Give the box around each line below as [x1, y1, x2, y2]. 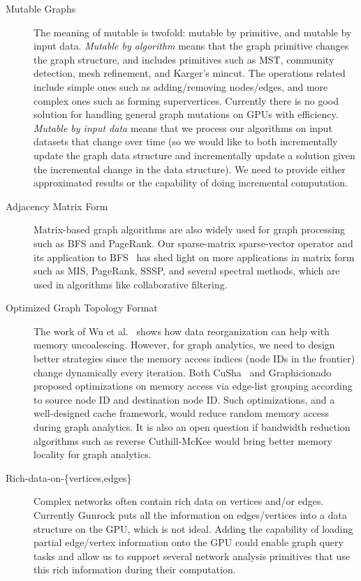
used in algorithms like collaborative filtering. [34, 277, 228, 291]
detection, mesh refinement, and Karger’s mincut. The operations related [34, 66, 346, 80]
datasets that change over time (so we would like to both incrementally [34, 134, 338, 149]
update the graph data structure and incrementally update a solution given [34, 147, 355, 162]
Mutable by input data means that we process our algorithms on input [34, 120, 332, 135]
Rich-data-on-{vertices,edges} [6, 470, 132, 485]
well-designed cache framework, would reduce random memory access [34, 406, 330, 420]
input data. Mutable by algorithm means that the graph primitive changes [34, 38, 349, 53]
